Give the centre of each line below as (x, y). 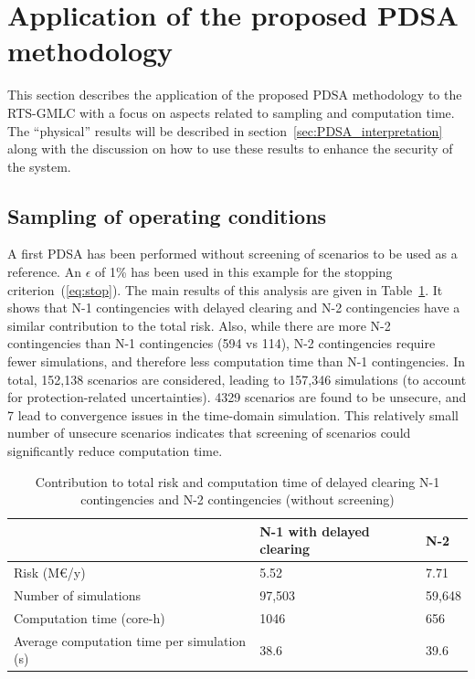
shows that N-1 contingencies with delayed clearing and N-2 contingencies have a (234, 308)
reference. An (44, 272)
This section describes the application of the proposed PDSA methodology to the (235, 95)
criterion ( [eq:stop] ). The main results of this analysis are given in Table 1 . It (225, 289)
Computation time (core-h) (90, 617)
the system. (39, 166)
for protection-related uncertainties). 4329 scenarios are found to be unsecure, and (237, 397)
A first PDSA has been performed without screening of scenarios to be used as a (232, 254)
